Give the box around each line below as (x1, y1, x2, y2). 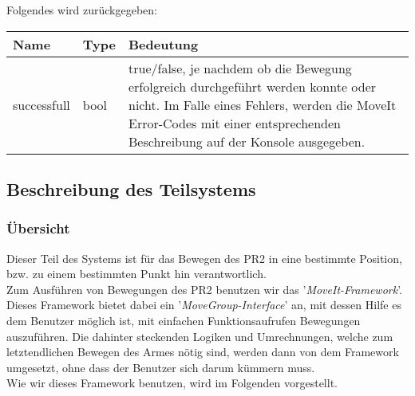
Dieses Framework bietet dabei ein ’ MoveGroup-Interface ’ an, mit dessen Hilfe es (6, 296, 401, 313)
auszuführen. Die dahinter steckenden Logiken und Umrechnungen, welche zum (6, 327, 393, 344)
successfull (13, 95, 70, 114)
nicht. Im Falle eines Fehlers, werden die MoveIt (128, 95, 397, 114)
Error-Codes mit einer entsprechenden (128, 113, 341, 132)
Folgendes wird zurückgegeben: (6, 2, 157, 18)
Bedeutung (128, 34, 199, 53)
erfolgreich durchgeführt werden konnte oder (128, 76, 377, 96)
